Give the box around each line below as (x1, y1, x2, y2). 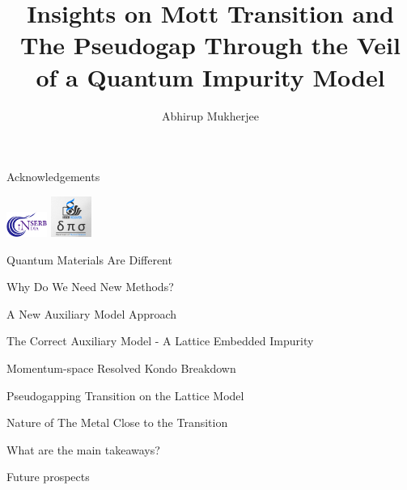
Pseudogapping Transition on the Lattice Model (6, 387, 244, 403)
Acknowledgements (6, 168, 100, 185)
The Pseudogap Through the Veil (20, 28, 401, 61)
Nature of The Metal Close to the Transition (6, 414, 228, 431)
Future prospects (6, 468, 90, 485)
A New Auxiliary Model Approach (6, 305, 177, 322)
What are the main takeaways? (6, 441, 160, 458)
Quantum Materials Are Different (6, 251, 172, 268)
